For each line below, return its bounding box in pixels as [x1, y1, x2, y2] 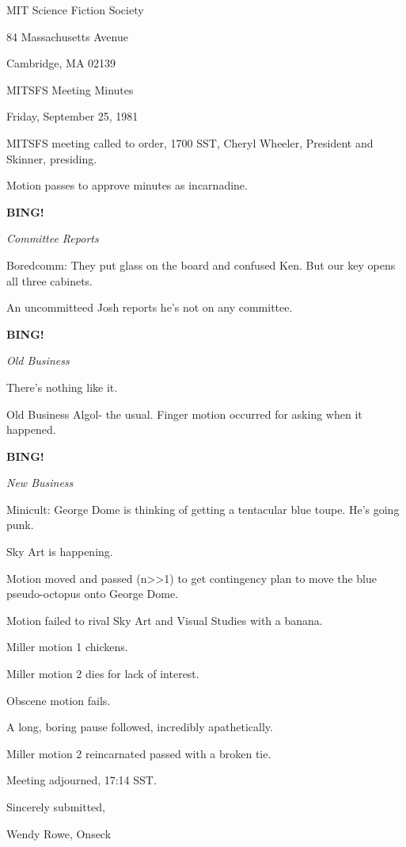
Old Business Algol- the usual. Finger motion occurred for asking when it [6, 405, 362, 422]
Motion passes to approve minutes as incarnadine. [6, 177, 248, 194]
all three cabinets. [6, 272, 93, 289]
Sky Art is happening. [6, 543, 113, 560]
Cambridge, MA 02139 [6, 55, 116, 71]
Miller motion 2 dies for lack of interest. [6, 665, 199, 682]
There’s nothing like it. [6, 378, 118, 395]
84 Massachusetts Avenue [6, 28, 128, 44]
